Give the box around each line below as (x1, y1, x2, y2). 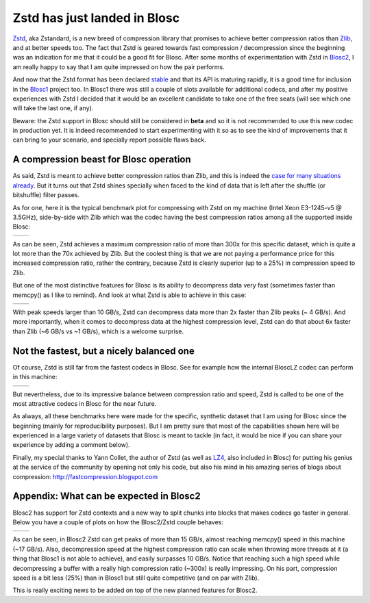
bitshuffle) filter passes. (12, 191, 80, 199)
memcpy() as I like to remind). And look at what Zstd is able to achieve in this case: (12, 291, 247, 299)
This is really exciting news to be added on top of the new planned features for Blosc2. (12, 586, 258, 595)
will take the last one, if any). (12, 104, 94, 112)
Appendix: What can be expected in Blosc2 (12, 490, 201, 502)
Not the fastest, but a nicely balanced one (12, 345, 195, 357)
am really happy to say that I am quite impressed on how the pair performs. (12, 62, 225, 71)
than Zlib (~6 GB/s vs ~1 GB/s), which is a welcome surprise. (12, 327, 184, 335)
